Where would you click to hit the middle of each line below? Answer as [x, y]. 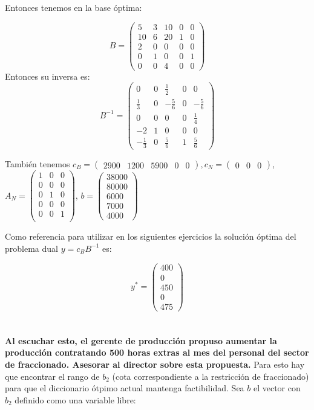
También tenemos [38, 164]
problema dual [31, 248]
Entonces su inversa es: [47, 76]
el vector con [277, 388]
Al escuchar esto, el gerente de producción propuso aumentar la [141, 340]
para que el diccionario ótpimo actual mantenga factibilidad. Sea [125, 388]
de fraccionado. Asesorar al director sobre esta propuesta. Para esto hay [155, 364]
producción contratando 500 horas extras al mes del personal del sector [157, 352]
